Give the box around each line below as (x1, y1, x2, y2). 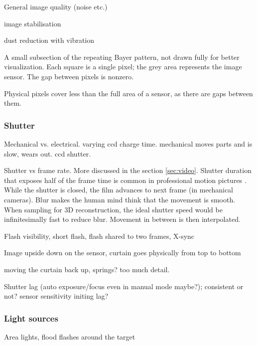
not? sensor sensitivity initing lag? (4, 291, 109, 301)
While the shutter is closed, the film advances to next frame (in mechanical (4, 184, 234, 195)
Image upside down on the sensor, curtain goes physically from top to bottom (4, 247, 241, 258)
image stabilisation (4, 18, 61, 28)
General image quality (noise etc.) (4, 1, 108, 11)
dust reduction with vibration (4, 35, 95, 45)
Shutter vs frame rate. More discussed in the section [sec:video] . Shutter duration (4, 165, 252, 175)
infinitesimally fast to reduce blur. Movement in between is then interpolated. (4, 214, 241, 224)
